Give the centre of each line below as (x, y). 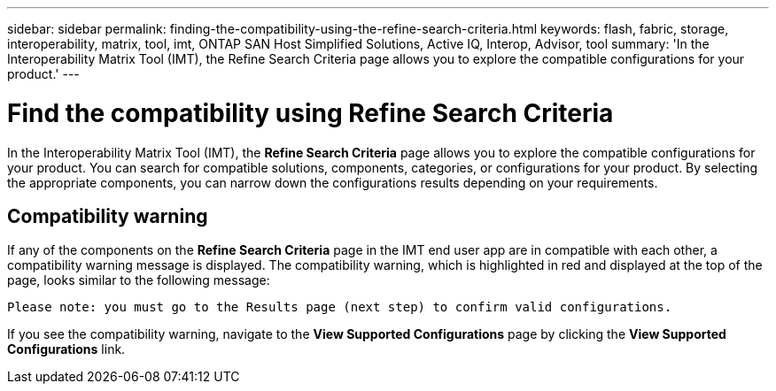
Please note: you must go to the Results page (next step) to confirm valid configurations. (340, 307)
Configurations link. (66, 349)
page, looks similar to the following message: (139, 280)
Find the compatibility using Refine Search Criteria (310, 113)
